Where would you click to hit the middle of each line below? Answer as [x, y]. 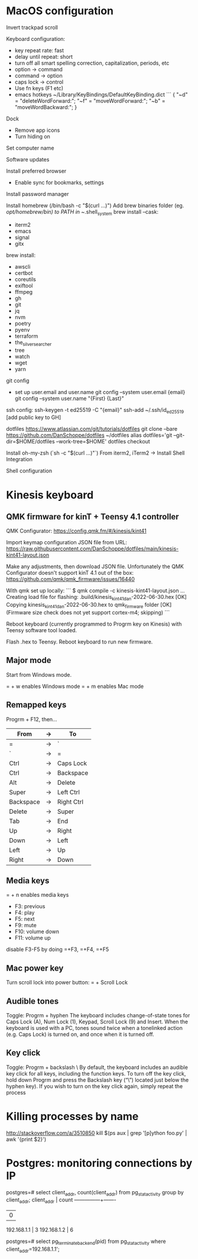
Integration [19, 459]
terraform [26, 336]
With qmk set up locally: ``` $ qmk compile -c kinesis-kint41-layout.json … [95, 591]
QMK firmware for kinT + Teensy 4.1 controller [92, 517]
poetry [23, 323]
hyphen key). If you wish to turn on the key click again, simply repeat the [95, 1086]
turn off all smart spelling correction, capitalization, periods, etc [92, 63]
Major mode [29, 660]
